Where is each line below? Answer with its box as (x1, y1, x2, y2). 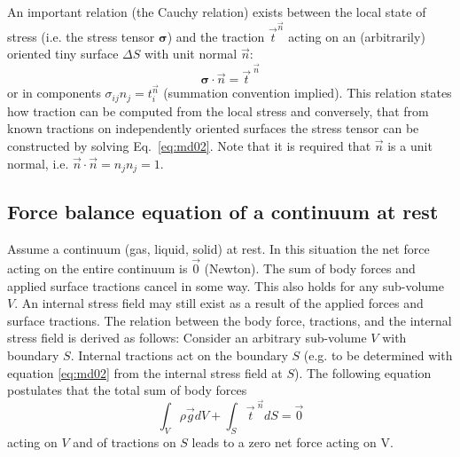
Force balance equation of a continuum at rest (7, 198, 439, 225)
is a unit (387, 137, 433, 155)
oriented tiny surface (7, 44, 119, 63)
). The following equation (293, 363, 432, 382)
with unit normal (144, 44, 238, 63)
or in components (7, 83, 101, 102)
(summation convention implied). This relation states (163, 83, 452, 102)
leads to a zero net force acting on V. (191, 432, 394, 451)
